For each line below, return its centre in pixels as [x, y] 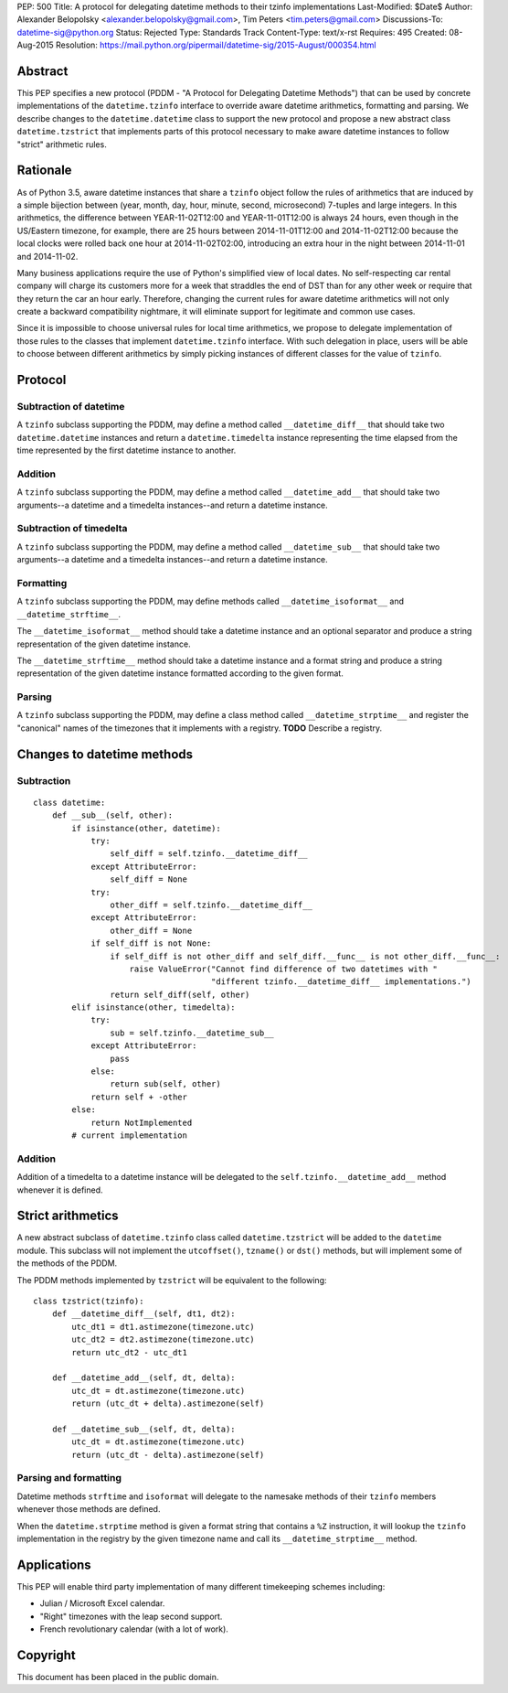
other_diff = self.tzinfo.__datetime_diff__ [211, 905]
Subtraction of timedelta [72, 529]
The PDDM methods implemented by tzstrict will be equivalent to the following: [172, 1280]
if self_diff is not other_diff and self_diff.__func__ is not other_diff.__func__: [305, 956]
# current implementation [129, 1135]
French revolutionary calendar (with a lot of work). [134, 1629]
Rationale [44, 171]
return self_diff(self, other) [180, 994]
